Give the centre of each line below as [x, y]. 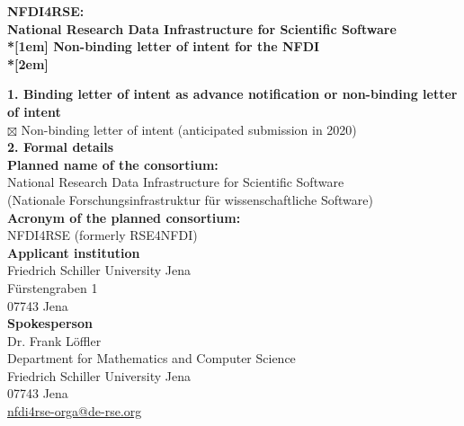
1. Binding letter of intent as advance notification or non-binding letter [232, 94]
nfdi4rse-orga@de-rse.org [75, 411]
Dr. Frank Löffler [54, 340]
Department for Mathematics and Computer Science [152, 358]
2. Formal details [61, 147]
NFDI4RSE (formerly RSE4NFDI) [103, 235]
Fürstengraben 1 [53, 287]
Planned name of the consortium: [113, 164]
